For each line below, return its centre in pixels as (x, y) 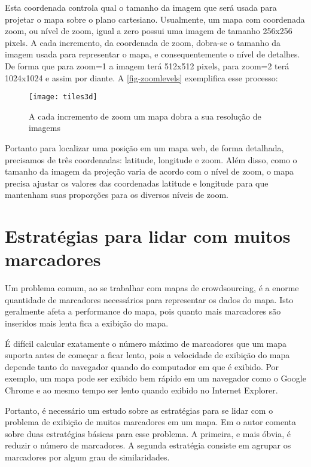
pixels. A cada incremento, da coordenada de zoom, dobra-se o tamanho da (143, 42)
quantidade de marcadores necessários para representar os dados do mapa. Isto (149, 299)
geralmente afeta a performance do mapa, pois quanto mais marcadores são (143, 311)
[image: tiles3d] (63, 97)
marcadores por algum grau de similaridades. (87, 457)
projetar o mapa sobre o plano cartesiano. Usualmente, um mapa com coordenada (155, 19)
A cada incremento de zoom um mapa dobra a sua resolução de (145, 116)
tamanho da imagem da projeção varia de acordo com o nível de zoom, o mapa (150, 171)
